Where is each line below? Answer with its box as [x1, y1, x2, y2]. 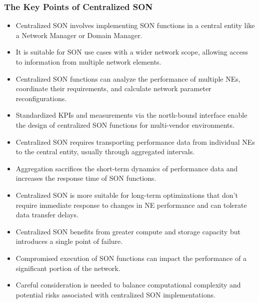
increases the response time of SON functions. [15, 173, 156, 183]
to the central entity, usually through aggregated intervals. [15, 146, 195, 157]
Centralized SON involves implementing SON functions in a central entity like [15, 20, 255, 31]
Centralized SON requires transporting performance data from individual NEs [15, 136, 255, 147]
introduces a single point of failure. [15, 236, 123, 246]
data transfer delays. [15, 209, 78, 220]
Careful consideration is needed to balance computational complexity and [15, 279, 241, 290]
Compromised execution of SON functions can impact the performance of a [15, 252, 246, 263]
